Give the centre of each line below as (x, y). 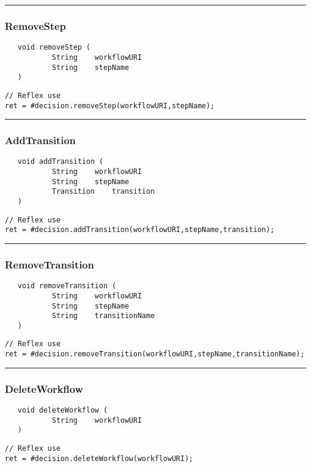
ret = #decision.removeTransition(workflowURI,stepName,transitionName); (155, 354)
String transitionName (103, 316)
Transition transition (103, 192)
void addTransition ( (60, 162)
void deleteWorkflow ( (62, 410)
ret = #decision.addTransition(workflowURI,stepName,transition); (140, 230)
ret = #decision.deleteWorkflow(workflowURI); (99, 458)
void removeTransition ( (67, 286)
